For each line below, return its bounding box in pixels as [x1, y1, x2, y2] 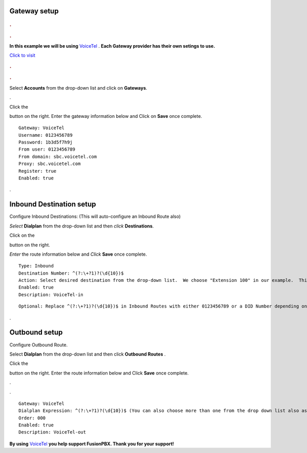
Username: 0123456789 [18, 132, 73, 138]
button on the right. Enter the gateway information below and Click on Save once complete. [9, 113, 202, 119]
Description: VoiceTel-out [18, 429, 86, 435]
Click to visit [9, 52, 36, 58]
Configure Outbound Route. [9, 341, 68, 348]
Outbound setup [9, 328, 63, 337]
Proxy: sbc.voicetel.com [18, 161, 81, 167]
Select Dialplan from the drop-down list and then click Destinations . [9, 223, 154, 229]
